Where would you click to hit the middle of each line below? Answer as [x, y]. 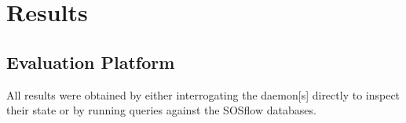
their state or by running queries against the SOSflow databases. [161, 110]
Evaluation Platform [91, 62]
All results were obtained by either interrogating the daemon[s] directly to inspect [203, 94]
